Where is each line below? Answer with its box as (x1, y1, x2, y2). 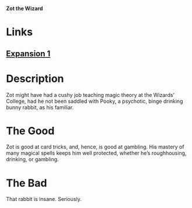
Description (6, 72, 64, 85)
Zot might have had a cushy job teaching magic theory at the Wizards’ (6, 91, 175, 98)
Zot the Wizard (6, 5, 43, 12)
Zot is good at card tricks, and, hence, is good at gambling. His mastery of (6, 143, 185, 151)
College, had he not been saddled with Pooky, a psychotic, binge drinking (6, 98, 183, 105)
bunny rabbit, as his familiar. (6, 103, 74, 110)
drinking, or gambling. (6, 156, 60, 163)
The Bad (6, 176, 47, 189)
